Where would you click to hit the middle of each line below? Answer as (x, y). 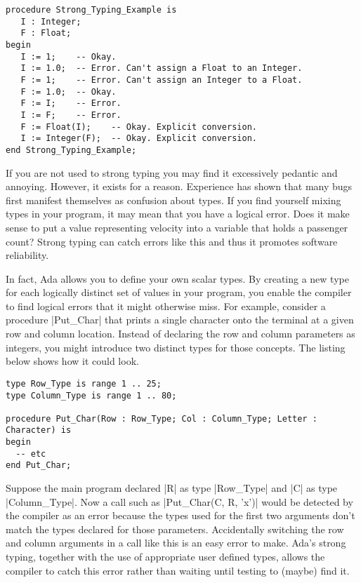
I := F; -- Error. (71, 115)
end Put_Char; (39, 465)
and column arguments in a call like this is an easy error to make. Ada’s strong (176, 543)
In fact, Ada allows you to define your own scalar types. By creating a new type (177, 278)
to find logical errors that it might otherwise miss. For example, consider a (166, 306)
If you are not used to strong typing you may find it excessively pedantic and (172, 172)
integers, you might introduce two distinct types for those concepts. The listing (176, 347)
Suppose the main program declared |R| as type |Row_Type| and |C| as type (172, 488)
